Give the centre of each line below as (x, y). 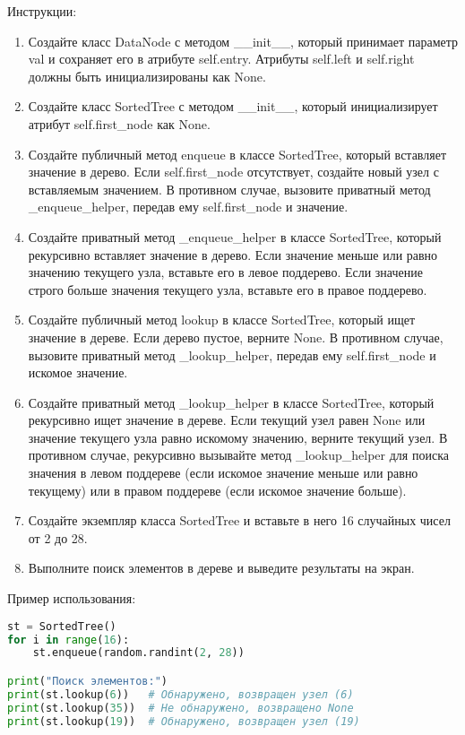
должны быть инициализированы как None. (147, 76)
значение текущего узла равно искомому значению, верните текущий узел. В (238, 437)
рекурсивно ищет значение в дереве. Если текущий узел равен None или (227, 420)
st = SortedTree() (62, 626)
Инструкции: (42, 11)
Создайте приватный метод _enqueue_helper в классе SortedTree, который (235, 236)
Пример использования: (72, 598)
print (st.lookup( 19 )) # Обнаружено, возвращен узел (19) (184, 721)
